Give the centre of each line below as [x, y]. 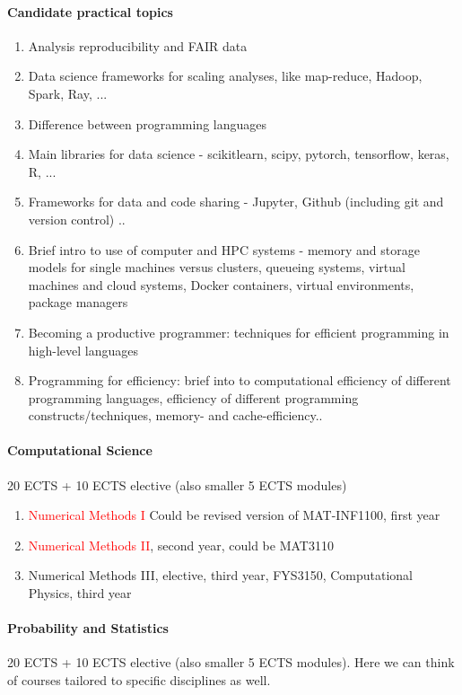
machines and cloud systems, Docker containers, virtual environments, [221, 284]
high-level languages [83, 350]
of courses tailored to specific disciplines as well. [139, 680]
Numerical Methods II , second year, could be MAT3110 [181, 545]
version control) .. [77, 219]
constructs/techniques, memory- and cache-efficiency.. [175, 415]
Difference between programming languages [147, 123]
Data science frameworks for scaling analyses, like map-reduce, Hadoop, [225, 76]
